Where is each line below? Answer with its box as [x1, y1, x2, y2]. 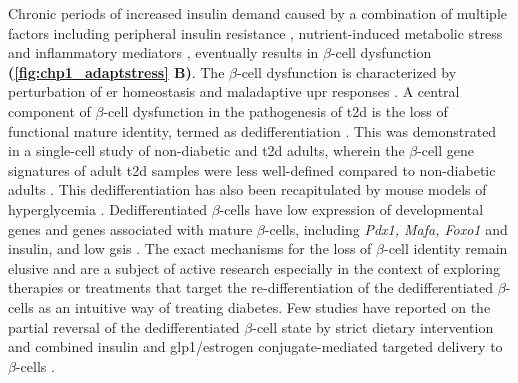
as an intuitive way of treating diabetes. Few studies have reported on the [38, 296, 491, 317]
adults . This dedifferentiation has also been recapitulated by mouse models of [8, 179, 487, 200]
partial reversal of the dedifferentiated [8, 316, 240, 337]
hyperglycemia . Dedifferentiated [8, 198, 208, 219]
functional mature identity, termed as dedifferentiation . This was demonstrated [8, 120, 497, 141]
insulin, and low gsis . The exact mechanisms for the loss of [8, 238, 372, 259]
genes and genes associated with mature [8, 218, 253, 239]
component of [8, 100, 91, 121]
